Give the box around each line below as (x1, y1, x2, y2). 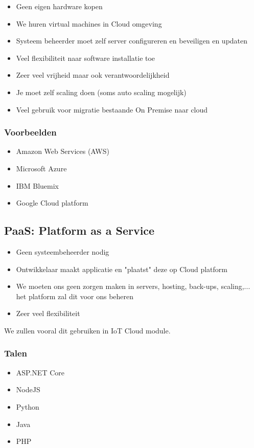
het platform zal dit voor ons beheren (16, 290, 134, 301)
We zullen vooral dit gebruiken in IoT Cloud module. (4, 325, 171, 335)
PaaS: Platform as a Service (4, 222, 155, 238)
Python (16, 401, 39, 412)
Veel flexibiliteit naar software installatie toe (16, 52, 155, 63)
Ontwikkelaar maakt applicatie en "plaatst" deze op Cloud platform (16, 263, 227, 274)
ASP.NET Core (16, 367, 64, 377)
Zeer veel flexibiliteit (16, 308, 80, 319)
